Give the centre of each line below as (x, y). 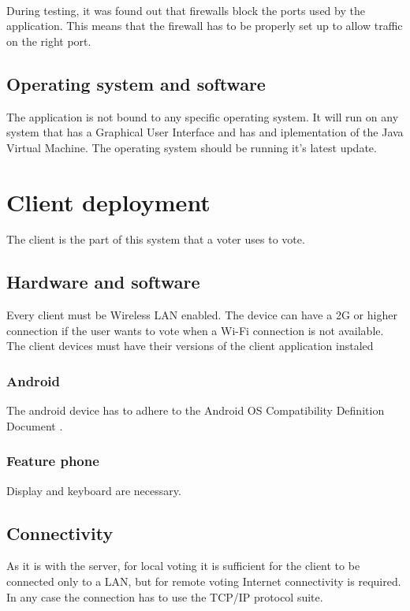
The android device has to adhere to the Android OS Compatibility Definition (196, 410)
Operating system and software (136, 83)
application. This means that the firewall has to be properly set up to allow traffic (205, 26)
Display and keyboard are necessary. (94, 490)
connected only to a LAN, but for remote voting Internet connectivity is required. (204, 581)
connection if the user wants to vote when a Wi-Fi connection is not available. (195, 330)
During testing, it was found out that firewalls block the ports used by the (186, 10)
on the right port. (49, 41)
